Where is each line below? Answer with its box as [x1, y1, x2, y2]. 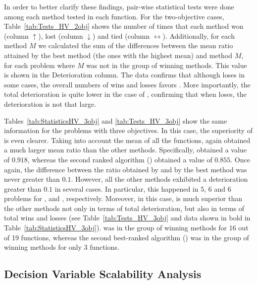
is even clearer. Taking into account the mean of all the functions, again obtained [4, 135, 251, 145]
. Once [230, 154, 250, 164]
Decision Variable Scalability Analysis [4, 266, 202, 282]
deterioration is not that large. [4, 98, 97, 109]
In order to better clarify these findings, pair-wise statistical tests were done [4, 1, 234, 11]
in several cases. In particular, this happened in [54, 183, 199, 194]
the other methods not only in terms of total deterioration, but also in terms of [4, 203, 245, 213]
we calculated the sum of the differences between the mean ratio [38, 40, 233, 51]
